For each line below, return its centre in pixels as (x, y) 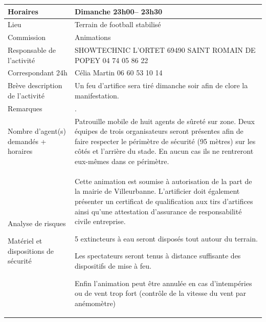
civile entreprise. (100, 221)
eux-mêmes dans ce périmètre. (122, 161)
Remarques (25, 108)
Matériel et (25, 240)
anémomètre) (95, 303)
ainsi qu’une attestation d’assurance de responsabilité (158, 211)
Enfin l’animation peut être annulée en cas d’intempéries (163, 283)
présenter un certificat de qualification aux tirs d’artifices (164, 201)
